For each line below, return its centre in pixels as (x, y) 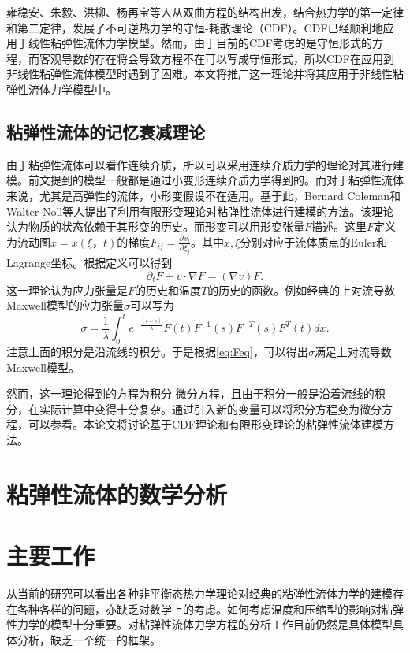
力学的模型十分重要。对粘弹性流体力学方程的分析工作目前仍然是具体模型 (205, 624)
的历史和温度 (168, 289)
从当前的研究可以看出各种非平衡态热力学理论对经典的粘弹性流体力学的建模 (199, 594)
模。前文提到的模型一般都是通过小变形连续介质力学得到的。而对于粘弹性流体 (205, 180)
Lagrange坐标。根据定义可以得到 (89, 262)
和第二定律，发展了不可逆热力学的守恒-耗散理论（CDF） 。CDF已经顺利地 (195, 27)
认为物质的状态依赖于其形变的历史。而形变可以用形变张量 (155, 226)
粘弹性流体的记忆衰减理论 (106, 131)
